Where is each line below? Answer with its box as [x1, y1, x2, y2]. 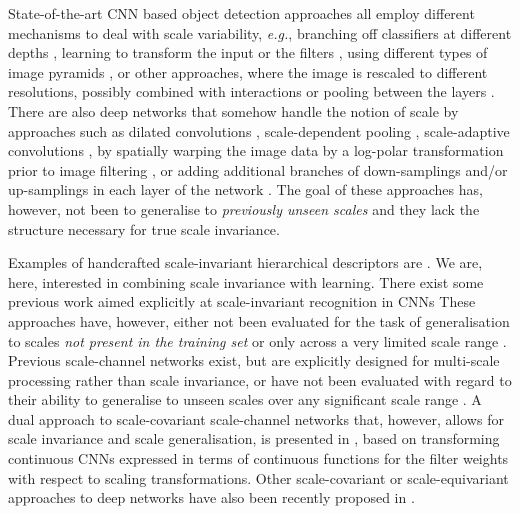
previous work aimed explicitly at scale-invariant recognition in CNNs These [8, 291, 476, 312]
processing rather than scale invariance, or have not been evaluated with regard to [8, 369, 512, 390]
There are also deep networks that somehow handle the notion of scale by [8, 100, 459, 121]
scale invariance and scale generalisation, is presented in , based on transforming [8, 428, 500, 449]
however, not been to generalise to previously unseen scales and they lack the [8, 198, 480, 219]
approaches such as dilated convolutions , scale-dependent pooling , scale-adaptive [8, 120, 510, 141]
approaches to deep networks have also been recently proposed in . [8, 487, 415, 508]
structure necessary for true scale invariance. [8, 218, 280, 239]
